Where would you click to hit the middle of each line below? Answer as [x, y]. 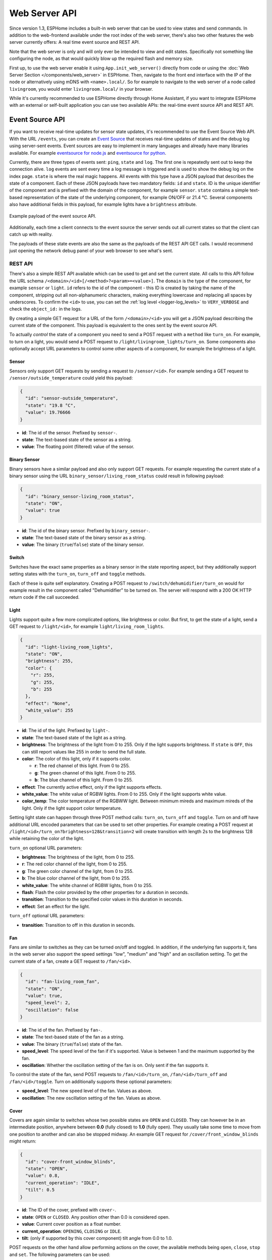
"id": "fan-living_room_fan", [63, 982]
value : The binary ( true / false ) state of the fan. [72, 1044]
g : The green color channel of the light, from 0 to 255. [78, 871]
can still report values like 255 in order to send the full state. [84, 751]
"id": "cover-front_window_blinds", [71, 1161]
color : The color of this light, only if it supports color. [77, 759]
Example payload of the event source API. [53, 216]
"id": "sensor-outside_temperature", [72, 398]
